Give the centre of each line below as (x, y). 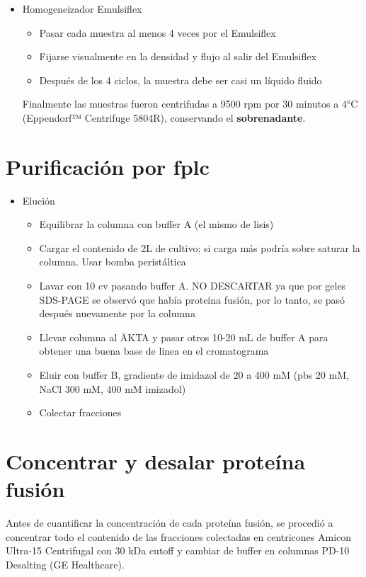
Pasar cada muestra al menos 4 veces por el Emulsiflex (158, 32)
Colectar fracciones (80, 412)
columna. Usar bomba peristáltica (113, 262)
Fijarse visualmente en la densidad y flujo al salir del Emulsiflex (178, 56)
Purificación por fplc (108, 166)
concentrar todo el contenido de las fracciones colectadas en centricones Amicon (179, 536)
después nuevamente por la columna (117, 313)
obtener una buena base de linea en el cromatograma (154, 351)
